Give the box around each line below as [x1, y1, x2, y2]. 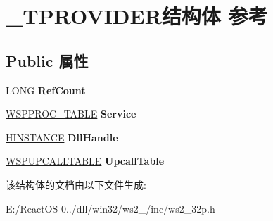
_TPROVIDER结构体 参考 [6, 1, 268, 30]
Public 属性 [6, 49, 89, 71]
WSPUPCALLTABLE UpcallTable [6, 153, 165, 168]
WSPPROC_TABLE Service [6, 106, 136, 121]
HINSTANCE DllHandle [6, 130, 118, 144]
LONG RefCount [6, 82, 86, 97]
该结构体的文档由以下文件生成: [6, 177, 146, 191]
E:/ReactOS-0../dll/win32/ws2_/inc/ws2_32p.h [6, 201, 215, 215]
